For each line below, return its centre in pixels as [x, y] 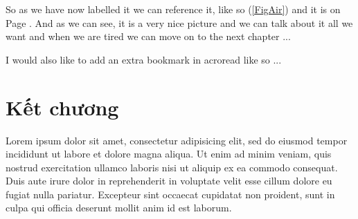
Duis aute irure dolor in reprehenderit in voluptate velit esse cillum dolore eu [169, 181]
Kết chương [62, 107]
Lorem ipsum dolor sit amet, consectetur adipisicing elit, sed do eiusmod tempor [177, 140]
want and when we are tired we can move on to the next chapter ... [148, 36]
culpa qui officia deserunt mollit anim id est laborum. [119, 208]
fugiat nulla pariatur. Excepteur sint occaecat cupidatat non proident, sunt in [170, 194]
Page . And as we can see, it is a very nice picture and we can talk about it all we [179, 22]
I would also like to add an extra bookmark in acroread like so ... [144, 59]
